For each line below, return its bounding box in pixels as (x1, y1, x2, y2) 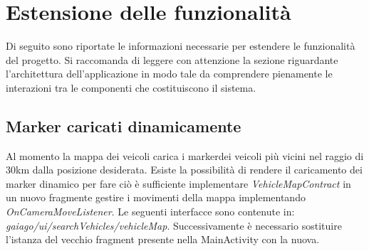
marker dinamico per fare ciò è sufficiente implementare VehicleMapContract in (6, 176, 351, 191)
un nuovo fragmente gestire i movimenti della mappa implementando (6, 190, 306, 205)
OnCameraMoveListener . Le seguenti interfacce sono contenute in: (6, 204, 295, 219)
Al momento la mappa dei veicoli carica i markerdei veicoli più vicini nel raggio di (6, 148, 364, 163)
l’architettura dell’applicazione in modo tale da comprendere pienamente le (6, 66, 333, 81)
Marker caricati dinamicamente (6, 114, 241, 137)
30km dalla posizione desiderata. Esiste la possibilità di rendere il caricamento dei (6, 162, 363, 177)
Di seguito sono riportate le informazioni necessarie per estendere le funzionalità (6, 38, 355, 53)
